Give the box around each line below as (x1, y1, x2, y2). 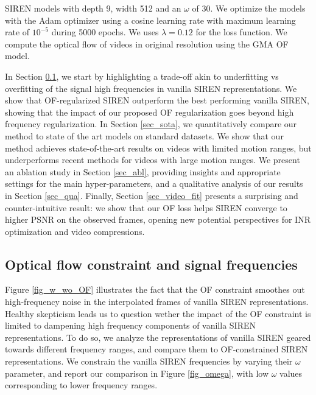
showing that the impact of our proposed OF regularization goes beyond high (5, 105, 294, 118)
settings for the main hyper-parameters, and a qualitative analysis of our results (5, 177, 303, 190)
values (279, 366, 303, 379)
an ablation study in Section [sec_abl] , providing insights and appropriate (5, 165, 281, 178)
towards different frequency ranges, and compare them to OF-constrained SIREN (5, 343, 308, 355)
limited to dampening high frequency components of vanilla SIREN (5, 319, 256, 332)
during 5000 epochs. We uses (51, 26, 159, 38)
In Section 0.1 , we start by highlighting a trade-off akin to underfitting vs (5, 69, 279, 82)
